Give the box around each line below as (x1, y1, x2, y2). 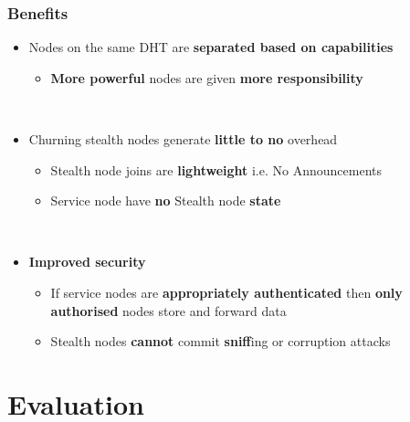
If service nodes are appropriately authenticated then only (50, 282, 403, 301)
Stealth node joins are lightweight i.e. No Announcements (50, 160, 382, 179)
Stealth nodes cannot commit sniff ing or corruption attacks (50, 332, 391, 351)
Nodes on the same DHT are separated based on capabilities (28, 37, 394, 57)
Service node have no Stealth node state (50, 191, 281, 210)
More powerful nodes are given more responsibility (50, 68, 363, 87)
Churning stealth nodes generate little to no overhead (28, 130, 338, 148)
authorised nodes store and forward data (50, 301, 287, 320)
